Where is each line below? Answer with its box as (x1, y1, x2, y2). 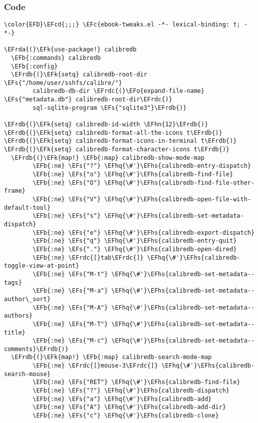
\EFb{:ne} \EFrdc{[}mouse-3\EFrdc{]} (32, 362, 158, 370)
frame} (4, 187, 25, 195)
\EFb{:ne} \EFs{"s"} (32, 212, 101, 220)
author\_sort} (4, 295, 51, 303)
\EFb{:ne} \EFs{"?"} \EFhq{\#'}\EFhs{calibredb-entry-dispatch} (32, 162, 251, 170)
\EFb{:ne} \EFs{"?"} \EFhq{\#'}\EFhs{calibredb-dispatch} (32, 387, 230, 395)
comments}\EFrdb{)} (4, 345, 68, 353)
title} (4, 329, 25, 336)
